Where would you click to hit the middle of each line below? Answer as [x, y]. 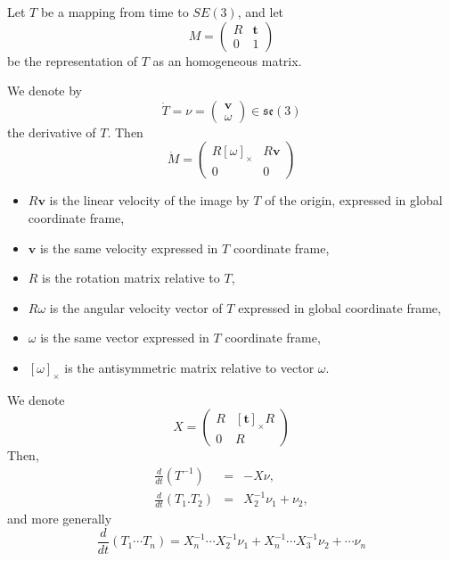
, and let [261, 12]
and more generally [60, 519]
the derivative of [52, 132]
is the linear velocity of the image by [149, 200]
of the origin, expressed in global [354, 200]
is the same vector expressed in [125, 338]
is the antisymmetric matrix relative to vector [189, 367]
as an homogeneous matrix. [227, 60]
